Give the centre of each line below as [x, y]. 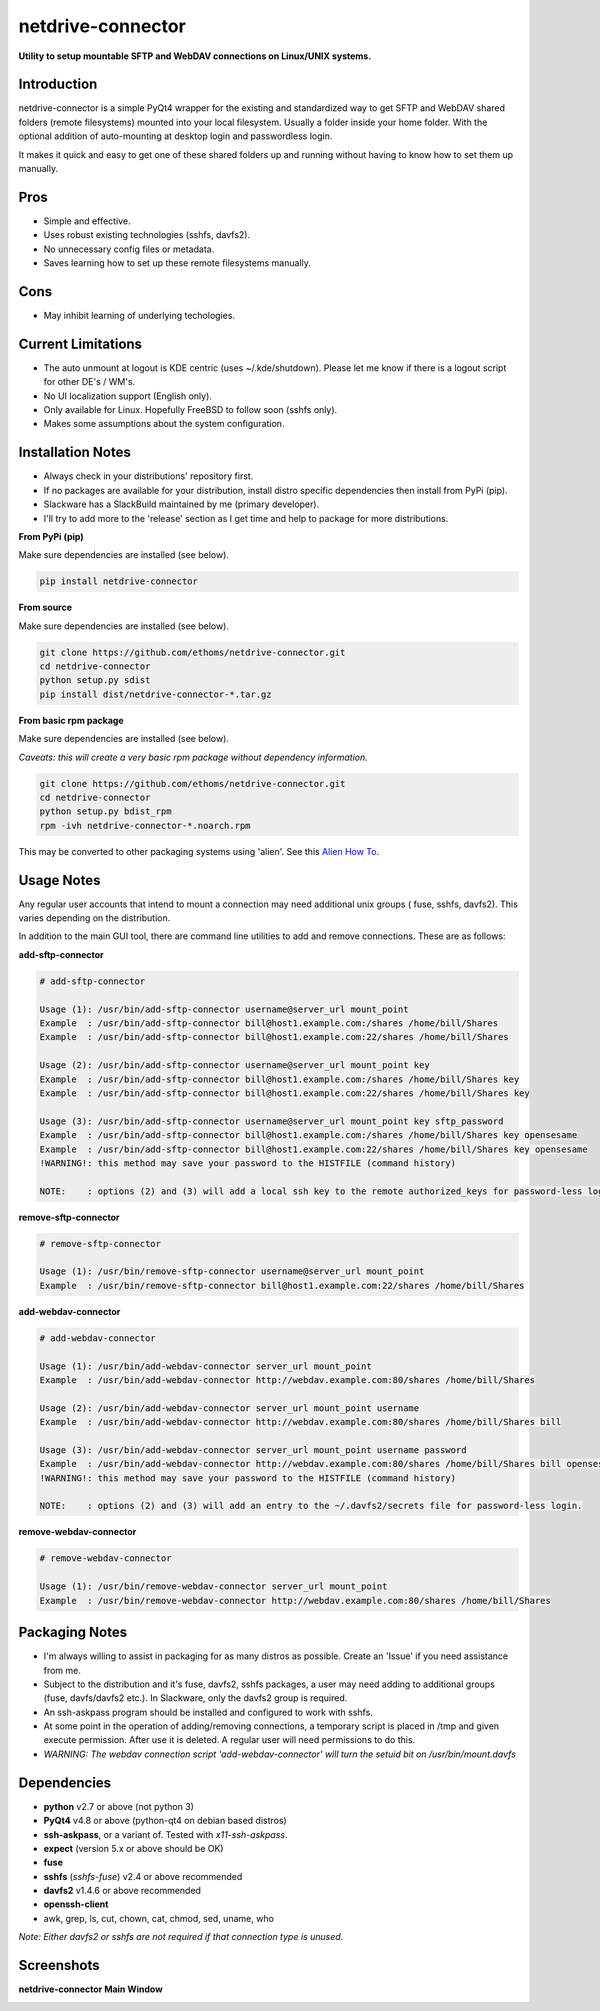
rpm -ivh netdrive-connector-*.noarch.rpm [145, 825]
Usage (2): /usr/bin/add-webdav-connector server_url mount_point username [229, 1408]
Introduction [58, 84]
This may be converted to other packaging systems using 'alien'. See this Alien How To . [199, 851]
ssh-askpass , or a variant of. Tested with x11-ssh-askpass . [165, 1834]
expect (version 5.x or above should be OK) [133, 1848]
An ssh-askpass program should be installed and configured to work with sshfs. [208, 1712]
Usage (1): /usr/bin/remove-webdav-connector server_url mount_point [213, 1586]
